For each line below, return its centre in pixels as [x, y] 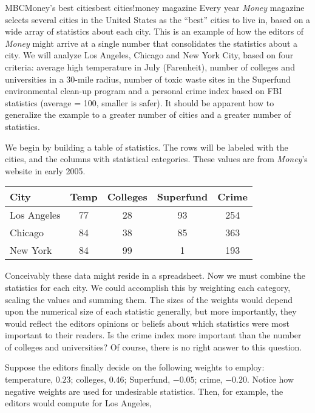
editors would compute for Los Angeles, [78, 403]
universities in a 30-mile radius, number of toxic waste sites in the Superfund [148, 79]
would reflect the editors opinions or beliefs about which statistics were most [147, 323]
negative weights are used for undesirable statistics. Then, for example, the [144, 391]
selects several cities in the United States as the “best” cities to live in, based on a [158, 19]
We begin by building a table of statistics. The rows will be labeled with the [147, 147]
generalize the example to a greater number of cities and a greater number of [148, 114]
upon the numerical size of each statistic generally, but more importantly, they [151, 311]
